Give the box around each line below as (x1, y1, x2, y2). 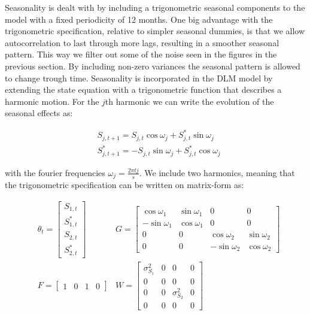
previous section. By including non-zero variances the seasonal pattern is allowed (5, 59, 300, 72)
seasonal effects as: (5, 107, 73, 119)
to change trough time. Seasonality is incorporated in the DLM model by (5, 71, 273, 84)
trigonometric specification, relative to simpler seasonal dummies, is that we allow (5, 25, 305, 37)
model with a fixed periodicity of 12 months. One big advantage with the (5, 13, 273, 25)
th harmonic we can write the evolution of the (105, 95, 274, 107)
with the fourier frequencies (5, 166, 105, 178)
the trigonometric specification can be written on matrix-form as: (5, 178, 244, 191)
